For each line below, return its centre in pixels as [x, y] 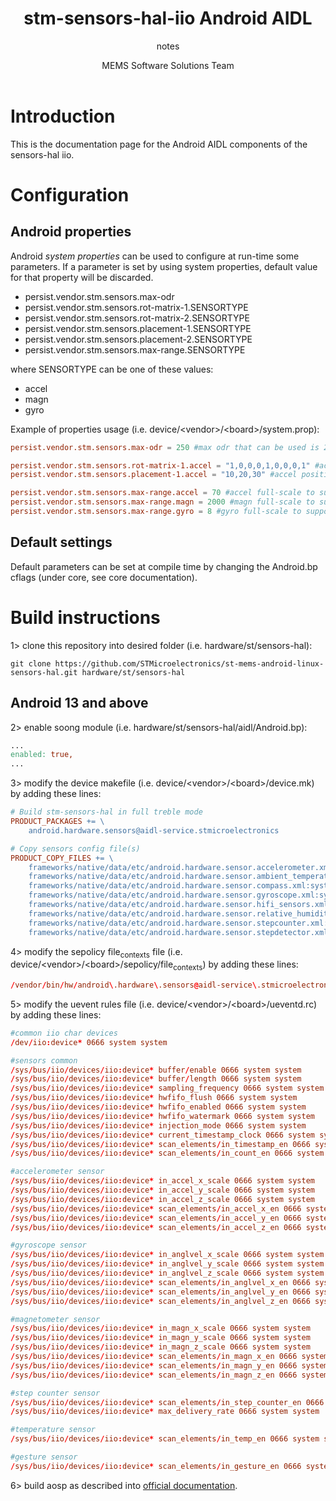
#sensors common [44, 1060]
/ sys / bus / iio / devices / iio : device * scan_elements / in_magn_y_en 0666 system [169, 1365]
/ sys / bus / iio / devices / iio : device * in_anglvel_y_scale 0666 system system [167, 1264]
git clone [31, 663]
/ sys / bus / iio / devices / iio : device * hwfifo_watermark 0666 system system [162, 1116]
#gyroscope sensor [48, 1245]
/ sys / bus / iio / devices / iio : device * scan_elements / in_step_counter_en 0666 [167, 1402]
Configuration [70, 194]
